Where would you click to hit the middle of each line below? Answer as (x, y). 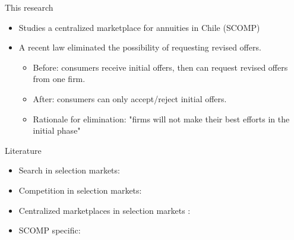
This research (29, 7)
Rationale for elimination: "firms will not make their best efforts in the (161, 119)
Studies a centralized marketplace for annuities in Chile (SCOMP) (139, 27)
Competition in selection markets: (80, 190)
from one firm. (59, 79)
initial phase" (57, 130)
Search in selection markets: (69, 170)
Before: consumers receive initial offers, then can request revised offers (160, 67)
